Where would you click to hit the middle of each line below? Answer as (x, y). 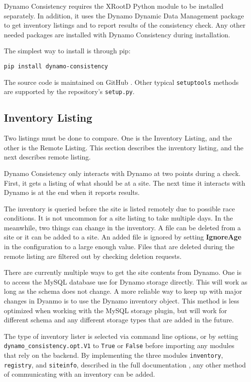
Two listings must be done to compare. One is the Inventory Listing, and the (118, 138)
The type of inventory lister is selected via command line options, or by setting (121, 336)
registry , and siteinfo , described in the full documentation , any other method (125, 364)
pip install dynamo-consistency (56, 66)
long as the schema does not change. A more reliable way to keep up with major (123, 291)
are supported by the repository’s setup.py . (69, 91)
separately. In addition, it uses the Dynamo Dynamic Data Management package (124, 15)
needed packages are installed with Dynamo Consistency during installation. (117, 34)
